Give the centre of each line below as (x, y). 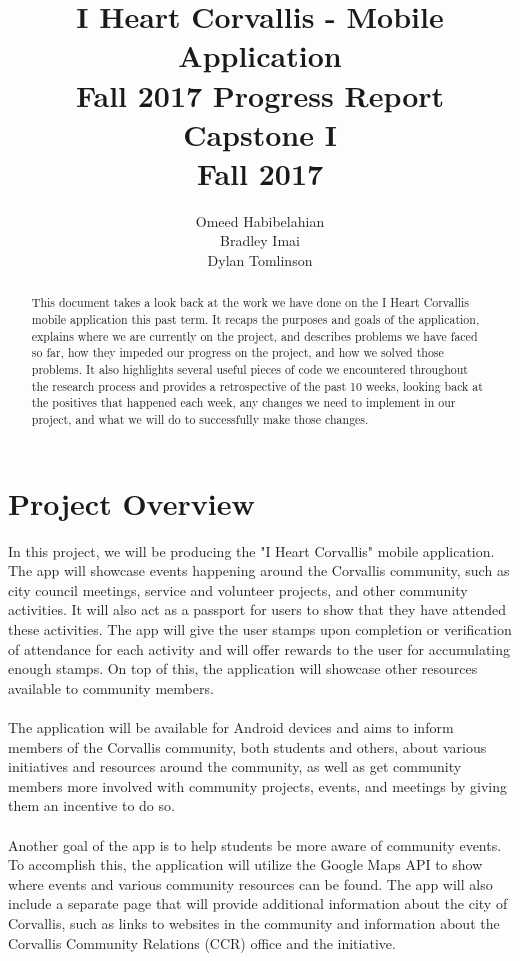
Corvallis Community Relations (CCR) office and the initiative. (202, 942)
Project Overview (131, 502)
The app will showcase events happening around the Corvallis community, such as (259, 570)
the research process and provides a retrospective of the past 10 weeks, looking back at (257, 385)
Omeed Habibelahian (260, 220)
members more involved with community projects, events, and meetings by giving (257, 785)
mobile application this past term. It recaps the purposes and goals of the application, (255, 319)
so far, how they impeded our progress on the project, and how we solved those (237, 352)
